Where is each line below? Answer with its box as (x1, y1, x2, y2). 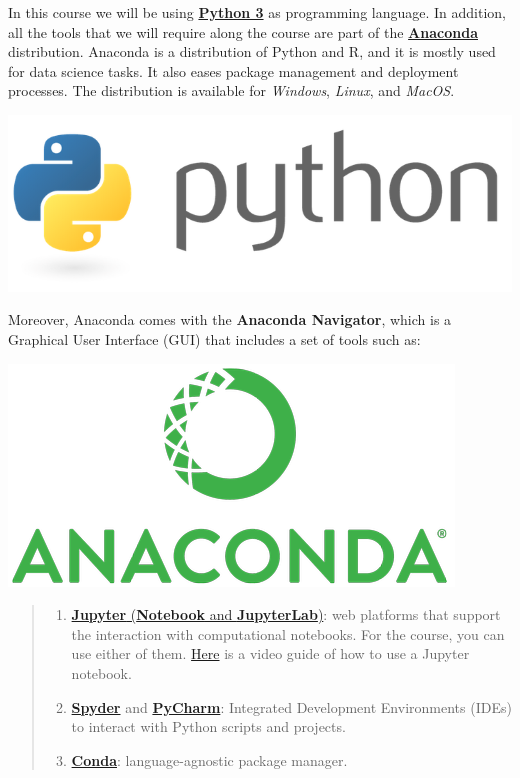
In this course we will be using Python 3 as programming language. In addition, (8, 2, 507, 22)
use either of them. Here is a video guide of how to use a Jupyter (71, 643, 470, 664)
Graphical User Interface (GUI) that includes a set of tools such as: (8, 328, 421, 349)
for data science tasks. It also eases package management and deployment (8, 60, 459, 81)
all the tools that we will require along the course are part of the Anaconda (8, 21, 478, 42)
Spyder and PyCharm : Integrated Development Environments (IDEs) (71, 696, 512, 717)
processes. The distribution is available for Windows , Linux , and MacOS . (8, 80, 455, 101)
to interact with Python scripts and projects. (71, 716, 346, 737)
